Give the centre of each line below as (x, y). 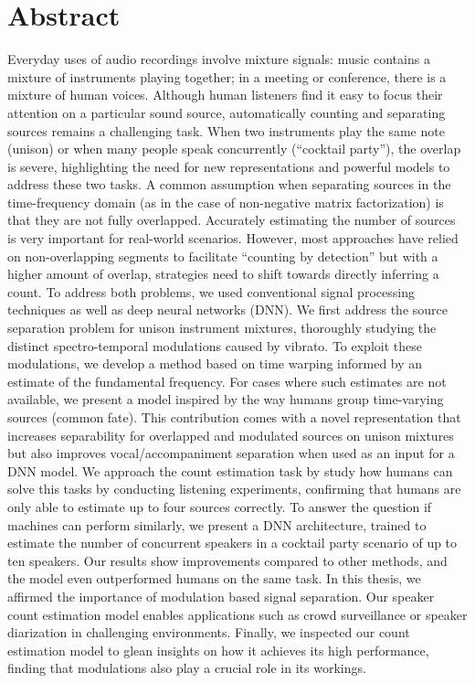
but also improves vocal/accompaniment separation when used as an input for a (231, 453)
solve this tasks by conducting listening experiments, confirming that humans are (234, 489)
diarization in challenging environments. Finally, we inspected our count (209, 632)
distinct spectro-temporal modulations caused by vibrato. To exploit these (215, 345)
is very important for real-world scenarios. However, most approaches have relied (233, 238)
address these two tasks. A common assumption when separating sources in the (229, 184)
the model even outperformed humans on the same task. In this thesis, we (214, 578)
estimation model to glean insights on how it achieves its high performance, (218, 650)
